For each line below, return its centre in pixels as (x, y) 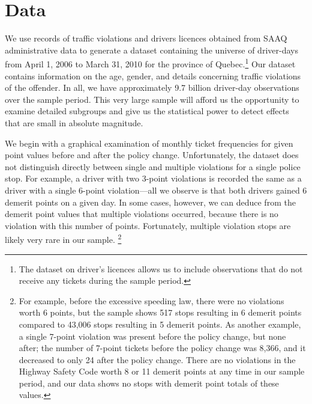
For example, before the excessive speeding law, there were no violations (151, 300)
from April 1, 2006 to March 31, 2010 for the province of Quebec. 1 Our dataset (150, 63)
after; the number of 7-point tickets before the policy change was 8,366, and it (162, 348)
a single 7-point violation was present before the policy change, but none (152, 336)
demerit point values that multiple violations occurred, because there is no (142, 214)
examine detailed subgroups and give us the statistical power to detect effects (147, 111)
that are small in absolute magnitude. (74, 122)
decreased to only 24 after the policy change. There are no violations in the (157, 359)
